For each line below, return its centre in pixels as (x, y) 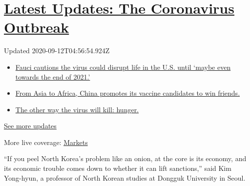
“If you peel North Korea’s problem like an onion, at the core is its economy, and (125, 158)
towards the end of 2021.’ (53, 76)
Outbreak (37, 27)
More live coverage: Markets (46, 142)
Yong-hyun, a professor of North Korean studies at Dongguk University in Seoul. (125, 177)
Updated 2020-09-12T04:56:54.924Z (57, 51)
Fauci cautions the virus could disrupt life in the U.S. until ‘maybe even (123, 67)
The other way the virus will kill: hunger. (77, 109)
